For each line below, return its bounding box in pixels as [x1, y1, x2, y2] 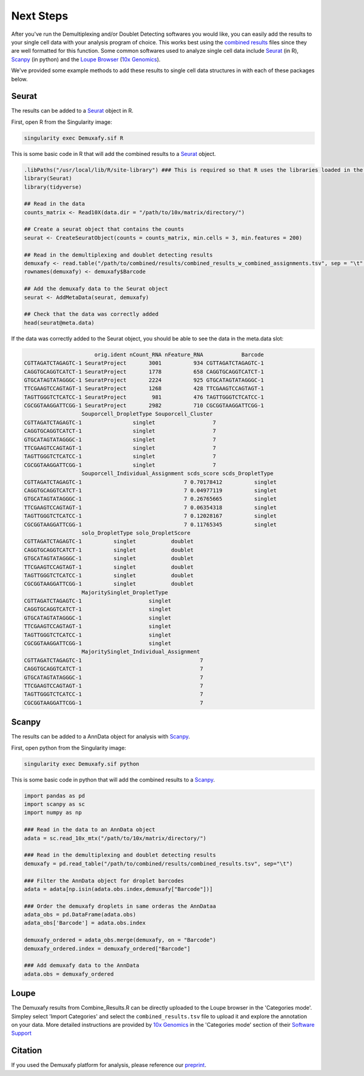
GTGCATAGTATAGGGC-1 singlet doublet [24, 555, 194, 562]
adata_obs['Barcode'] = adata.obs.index [24, 919, 146, 927]
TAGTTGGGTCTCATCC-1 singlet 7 [24, 453, 217, 460]
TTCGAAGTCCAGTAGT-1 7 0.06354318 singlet [24, 504, 277, 511]
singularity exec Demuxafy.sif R [24, 134, 124, 141]
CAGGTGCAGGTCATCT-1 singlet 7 [24, 428, 217, 435]
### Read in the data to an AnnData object [24, 826, 156, 833]
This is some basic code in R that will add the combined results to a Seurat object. [11, 150, 217, 157]
